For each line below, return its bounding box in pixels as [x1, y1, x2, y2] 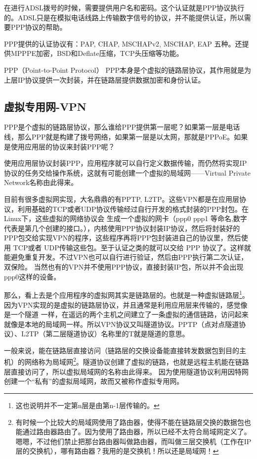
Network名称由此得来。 [4, 177, 78, 187]
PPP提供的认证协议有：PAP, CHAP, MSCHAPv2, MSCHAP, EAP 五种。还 [4, 38, 242, 48]
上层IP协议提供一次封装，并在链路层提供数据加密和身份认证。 [4, 74, 205, 85]
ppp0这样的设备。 [4, 271, 61, 281]
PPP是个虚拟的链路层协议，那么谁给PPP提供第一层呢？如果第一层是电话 [4, 122, 240, 132]
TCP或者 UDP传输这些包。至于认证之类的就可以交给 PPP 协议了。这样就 [13, 242, 251, 252]
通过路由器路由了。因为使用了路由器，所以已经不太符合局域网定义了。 [22, 426, 251, 437]
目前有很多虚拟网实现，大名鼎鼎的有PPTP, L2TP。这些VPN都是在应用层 [4, 193, 240, 204]
